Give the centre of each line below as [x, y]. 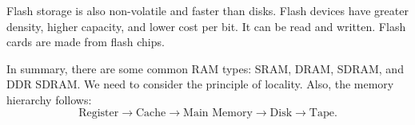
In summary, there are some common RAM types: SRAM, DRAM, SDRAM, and [205, 68]
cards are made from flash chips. [86, 42]
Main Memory [218, 113]
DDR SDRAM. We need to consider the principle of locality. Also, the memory [200, 84]
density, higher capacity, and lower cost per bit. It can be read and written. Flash [206, 26]
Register [99, 113]
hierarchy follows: [49, 99]
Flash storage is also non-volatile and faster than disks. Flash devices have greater [207, 10]
